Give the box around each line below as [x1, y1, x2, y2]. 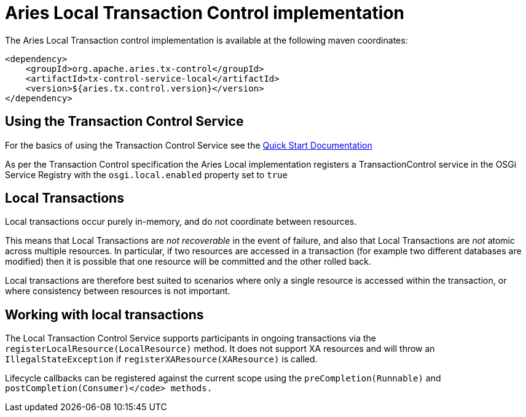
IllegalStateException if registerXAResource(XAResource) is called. [5, 354, 318, 365]
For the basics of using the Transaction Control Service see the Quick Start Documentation [5, 139, 372, 150]
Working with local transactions [5, 306, 204, 322]
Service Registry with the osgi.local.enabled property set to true [5, 169, 288, 180]
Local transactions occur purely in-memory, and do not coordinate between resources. [5, 216, 357, 227]
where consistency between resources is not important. [5, 286, 230, 297]
